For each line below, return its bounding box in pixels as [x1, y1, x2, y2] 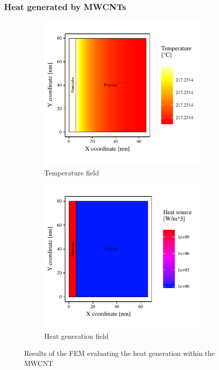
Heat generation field [44, 331, 108, 341]
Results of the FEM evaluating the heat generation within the [24, 348, 215, 358]
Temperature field [44, 167, 99, 177]
